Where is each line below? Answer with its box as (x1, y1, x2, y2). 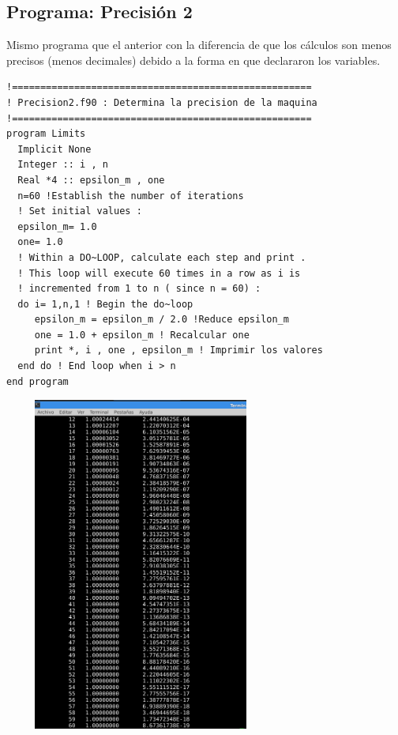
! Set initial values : (17, 205, 142, 217)
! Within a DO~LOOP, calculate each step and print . (17, 251, 306, 263)
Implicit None (17, 143, 92, 155)
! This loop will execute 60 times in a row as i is (17, 267, 301, 279)
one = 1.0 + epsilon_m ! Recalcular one (34, 329, 250, 341)
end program (6, 375, 69, 387)
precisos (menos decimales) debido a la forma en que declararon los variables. (6, 51, 381, 68)
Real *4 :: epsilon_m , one (17, 174, 165, 186)
